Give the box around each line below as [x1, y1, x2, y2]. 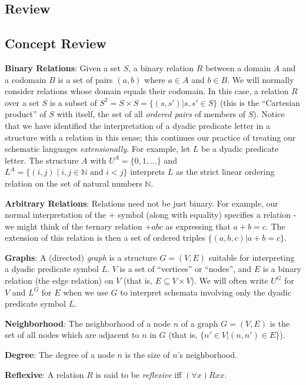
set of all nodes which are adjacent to [5, 328, 139, 341]
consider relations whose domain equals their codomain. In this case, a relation [5, 85, 289, 97]
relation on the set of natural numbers [5, 177, 142, 189]
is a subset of [49, 96, 97, 108]
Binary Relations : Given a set [5, 61, 121, 74]
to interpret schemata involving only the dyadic [120, 286, 291, 298]
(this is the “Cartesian [219, 96, 300, 108]
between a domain [205, 61, 271, 74]
